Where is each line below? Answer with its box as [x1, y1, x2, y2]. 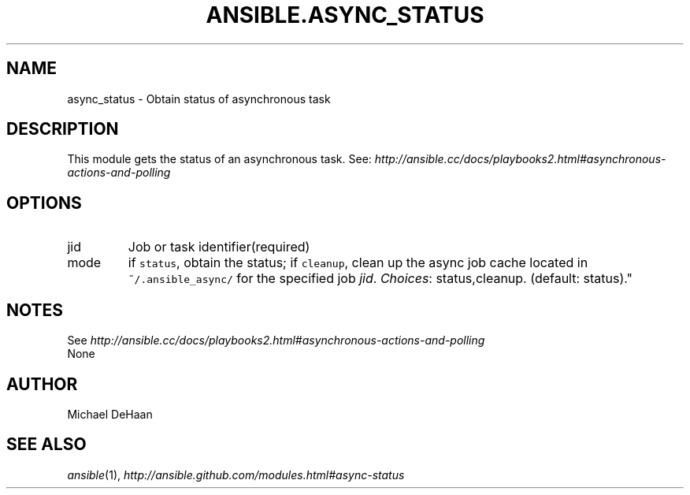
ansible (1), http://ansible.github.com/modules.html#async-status [67, 467, 405, 482]
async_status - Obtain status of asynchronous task [67, 91, 331, 106]
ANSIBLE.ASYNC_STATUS [206, 2, 484, 28]
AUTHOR [6, 374, 78, 394]
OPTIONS [6, 192, 82, 213]
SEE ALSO [6, 434, 87, 455]
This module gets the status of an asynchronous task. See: [67, 152, 372, 166]
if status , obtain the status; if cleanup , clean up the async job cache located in [128, 255, 588, 271]
